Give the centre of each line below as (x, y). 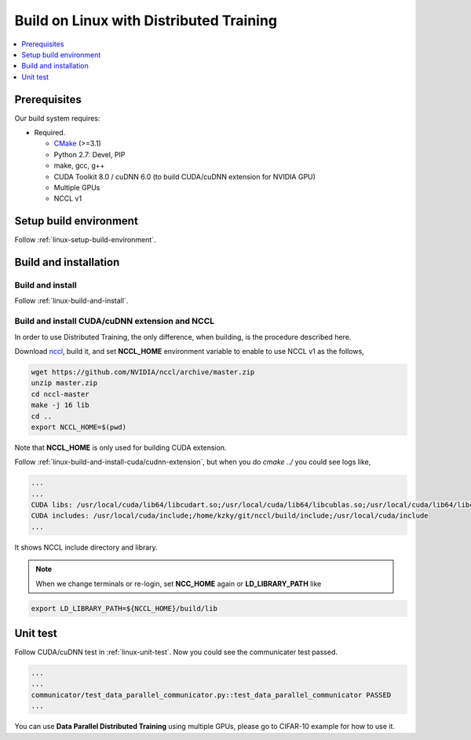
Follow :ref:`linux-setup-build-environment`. (85, 240)
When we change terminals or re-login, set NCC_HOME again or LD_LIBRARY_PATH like (179, 584)
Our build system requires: (57, 118)
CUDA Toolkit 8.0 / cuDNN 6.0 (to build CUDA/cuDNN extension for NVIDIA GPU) (184, 176)
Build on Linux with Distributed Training (146, 20)
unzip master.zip (64, 383)
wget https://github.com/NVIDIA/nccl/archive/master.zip (143, 372)
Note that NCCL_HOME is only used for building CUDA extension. (120, 447)
